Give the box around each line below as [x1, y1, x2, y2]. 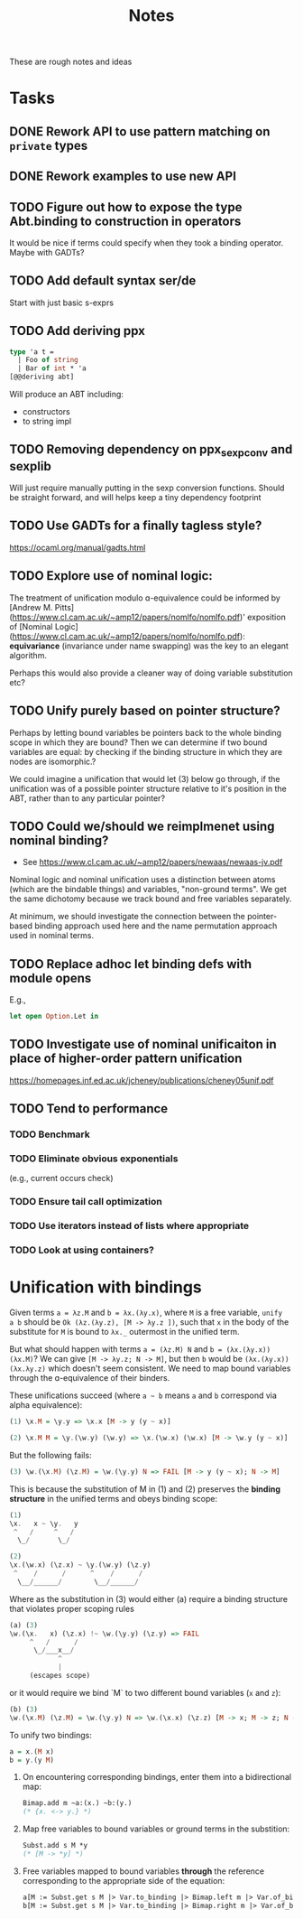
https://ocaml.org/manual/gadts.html [9, 542, 146, 553]
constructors [22, 406, 70, 417]
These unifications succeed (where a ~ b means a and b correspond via [9, 1390, 278, 1401]
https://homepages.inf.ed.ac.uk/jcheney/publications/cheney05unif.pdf [9, 1075, 274, 1085]
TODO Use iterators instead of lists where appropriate [9, 1220, 250, 1233]
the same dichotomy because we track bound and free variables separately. [9, 893, 292, 904]
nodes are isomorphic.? [9, 756, 96, 767]
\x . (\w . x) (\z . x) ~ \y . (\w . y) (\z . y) [9, 1560, 151, 1570]
